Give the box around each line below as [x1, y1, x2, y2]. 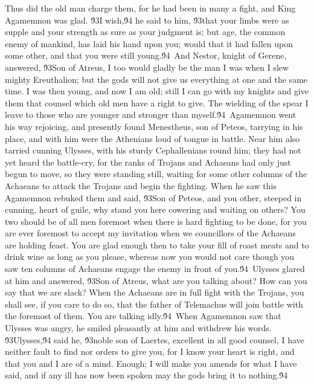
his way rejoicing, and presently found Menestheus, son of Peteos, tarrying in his [5, 120, 303, 132]
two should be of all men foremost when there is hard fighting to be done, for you [5, 215, 307, 227]
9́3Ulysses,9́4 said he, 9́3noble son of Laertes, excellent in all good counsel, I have [5, 333, 304, 346]
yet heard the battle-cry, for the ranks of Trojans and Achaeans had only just [5, 155, 291, 168]
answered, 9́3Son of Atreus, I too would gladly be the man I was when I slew [5, 60, 289, 73]
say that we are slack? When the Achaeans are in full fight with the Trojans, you [5, 286, 304, 299]
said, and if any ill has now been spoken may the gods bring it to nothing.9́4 [5, 369, 288, 381]
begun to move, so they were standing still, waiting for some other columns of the [5, 167, 307, 180]
